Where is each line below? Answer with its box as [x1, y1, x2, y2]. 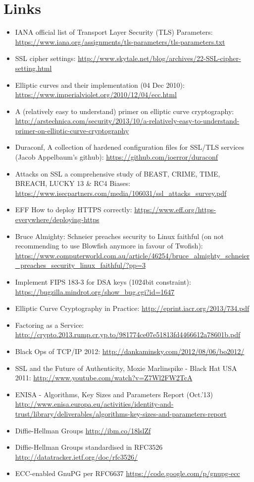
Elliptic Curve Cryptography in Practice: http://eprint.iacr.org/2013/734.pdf [15, 303, 250, 313]
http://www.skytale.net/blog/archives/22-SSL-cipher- [78, 53, 241, 63]
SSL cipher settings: [15, 53, 76, 63]
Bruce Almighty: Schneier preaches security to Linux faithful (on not [15, 231, 224, 241]
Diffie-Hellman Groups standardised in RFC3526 [15, 442, 163, 452]
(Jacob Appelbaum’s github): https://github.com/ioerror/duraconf [15, 152, 218, 162]
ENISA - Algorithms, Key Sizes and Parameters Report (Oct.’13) [15, 389, 213, 399]
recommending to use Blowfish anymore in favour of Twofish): [15, 241, 203, 251]
